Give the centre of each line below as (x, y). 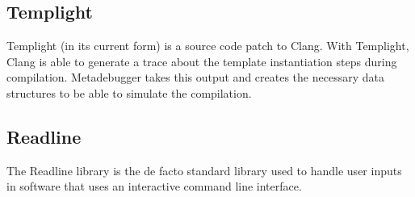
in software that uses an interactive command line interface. (154, 186)
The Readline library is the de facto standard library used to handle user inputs (204, 170)
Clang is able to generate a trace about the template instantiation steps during (202, 61)
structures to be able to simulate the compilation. (129, 92)
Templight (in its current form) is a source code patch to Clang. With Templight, (208, 46)
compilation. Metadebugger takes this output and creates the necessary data (195, 77)
